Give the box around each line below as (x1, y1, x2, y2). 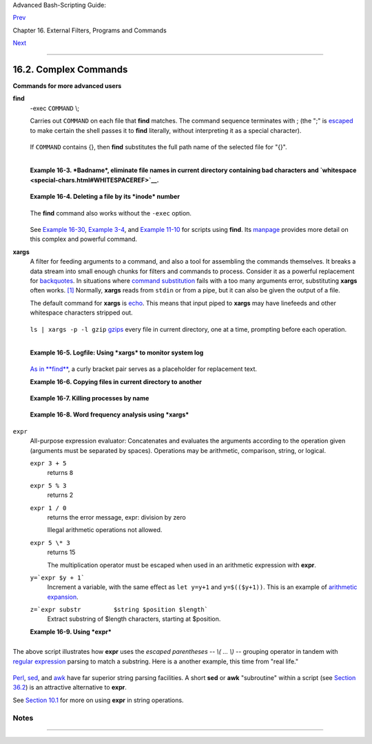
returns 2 (47, 491, 74, 499)
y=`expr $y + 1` (30, 573, 85, 582)
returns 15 (47, 548, 76, 557)
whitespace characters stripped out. (30, 308, 134, 317)
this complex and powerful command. (30, 235, 138, 244)
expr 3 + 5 (30, 460, 67, 467)
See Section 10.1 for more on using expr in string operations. (12, 696, 184, 704)
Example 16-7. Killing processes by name (30, 394, 149, 403)
